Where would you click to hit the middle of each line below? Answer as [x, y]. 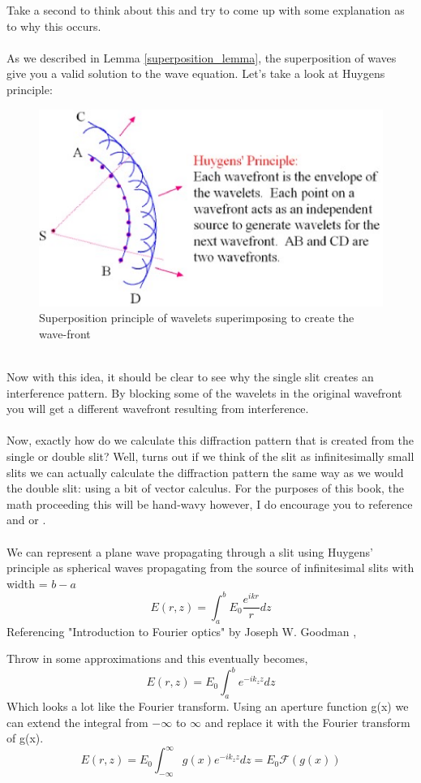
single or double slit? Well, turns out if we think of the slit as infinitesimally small [210, 456]
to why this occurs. [54, 26]
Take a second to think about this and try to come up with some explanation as [206, 10]
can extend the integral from [77, 722]
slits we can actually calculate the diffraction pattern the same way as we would [205, 472]
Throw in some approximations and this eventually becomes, [157, 658]
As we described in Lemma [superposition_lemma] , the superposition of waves [202, 57]
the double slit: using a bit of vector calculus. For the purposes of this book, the [206, 488]
